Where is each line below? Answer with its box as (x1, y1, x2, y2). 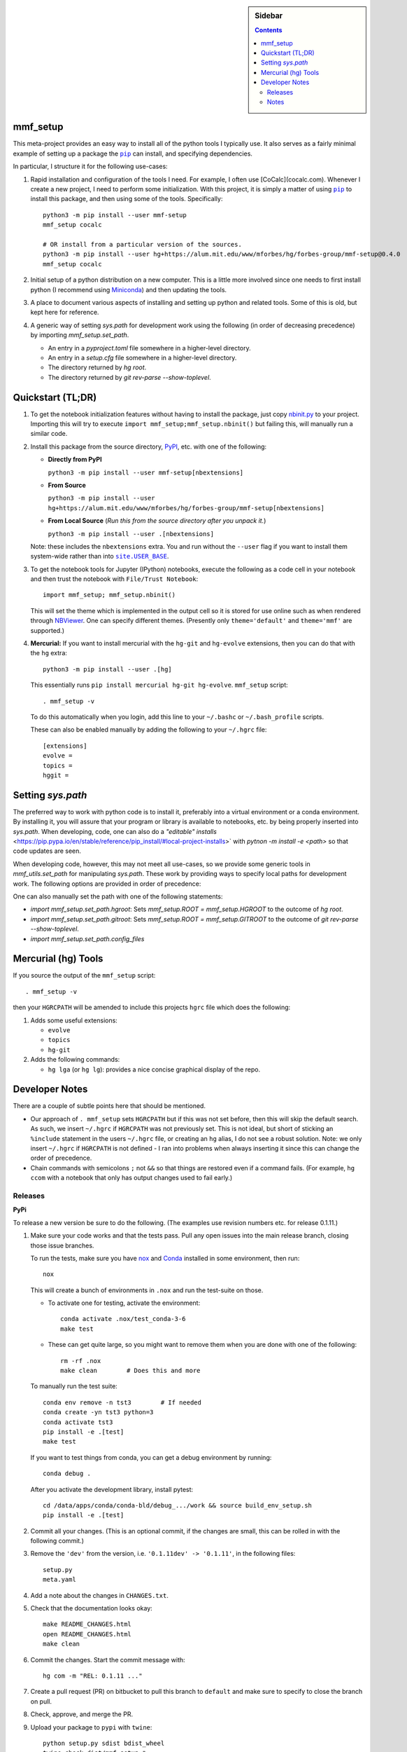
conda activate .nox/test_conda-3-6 (60, 1315, 186, 1323)
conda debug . (43, 1470, 91, 1478)
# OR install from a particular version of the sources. (43, 240, 243, 248)
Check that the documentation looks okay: (30, 1604, 153, 1613)
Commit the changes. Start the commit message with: (30, 1655, 185, 1664)
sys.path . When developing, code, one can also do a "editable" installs (13, 827, 217, 835)
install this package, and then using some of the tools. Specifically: (30, 195, 223, 203)
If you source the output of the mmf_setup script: (13, 971, 156, 980)
